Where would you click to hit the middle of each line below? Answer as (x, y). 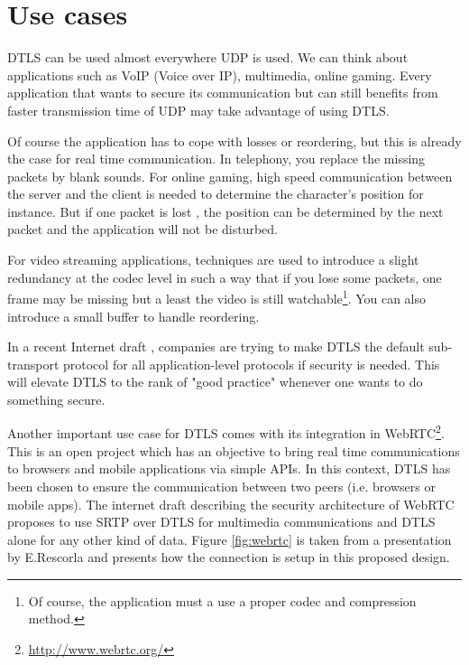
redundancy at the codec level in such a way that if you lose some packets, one (225, 277)
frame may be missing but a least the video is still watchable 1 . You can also (217, 297)
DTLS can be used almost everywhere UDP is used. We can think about (208, 57)
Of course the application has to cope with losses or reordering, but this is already (234, 140)
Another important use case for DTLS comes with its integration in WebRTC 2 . (226, 432)
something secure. (56, 399)
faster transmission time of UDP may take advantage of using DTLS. (198, 110)
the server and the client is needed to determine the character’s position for (216, 194)
